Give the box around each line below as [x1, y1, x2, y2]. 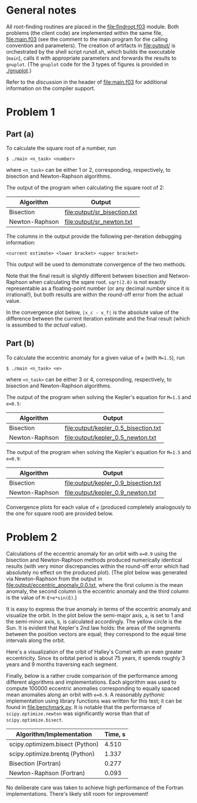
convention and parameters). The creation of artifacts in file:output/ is [6, 42, 176, 49]
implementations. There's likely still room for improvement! [6, 790, 149, 797]
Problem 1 [6, 106, 55, 119]
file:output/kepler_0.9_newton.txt [64, 488, 156, 497]
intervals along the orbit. [6, 636, 65, 644]
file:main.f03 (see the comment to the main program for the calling [6, 35, 168, 43]
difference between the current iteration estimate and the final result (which [6, 315, 191, 322]
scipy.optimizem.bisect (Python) [9, 740, 99, 748]
